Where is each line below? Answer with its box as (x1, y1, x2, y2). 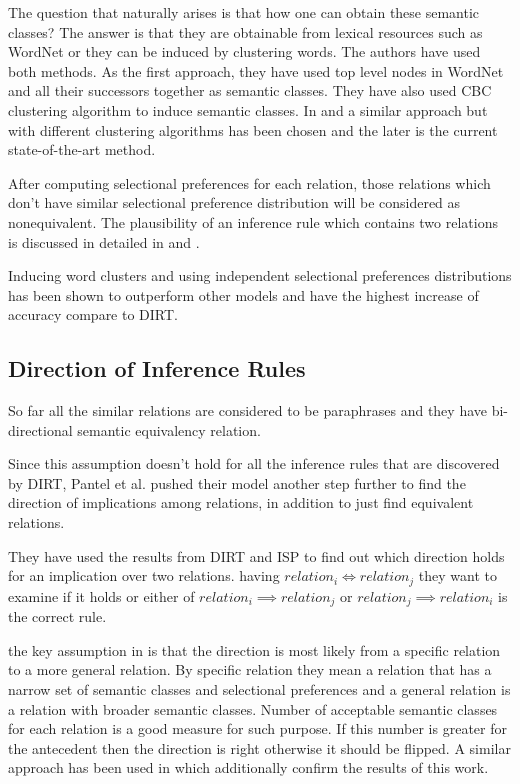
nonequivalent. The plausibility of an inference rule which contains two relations (8, 211, 498, 232)
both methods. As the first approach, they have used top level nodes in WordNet (8, 60, 504, 81)
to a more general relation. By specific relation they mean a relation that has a (8, 659, 492, 680)
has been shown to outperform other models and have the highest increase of (8, 284, 479, 305)
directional (8, 419, 73, 440)
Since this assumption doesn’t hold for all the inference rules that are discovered (8, 453, 500, 474)
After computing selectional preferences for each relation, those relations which (8, 172, 491, 193)
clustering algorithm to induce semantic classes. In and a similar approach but (8, 99, 488, 120)
